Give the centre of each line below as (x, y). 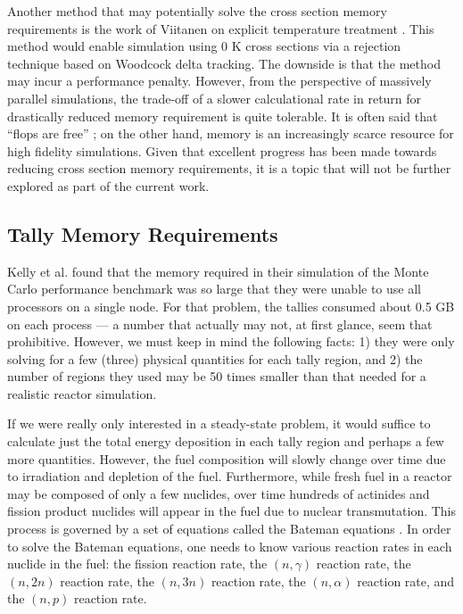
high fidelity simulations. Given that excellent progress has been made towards (222, 150)
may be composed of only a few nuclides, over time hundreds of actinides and (219, 493)
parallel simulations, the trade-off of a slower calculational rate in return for (215, 98)
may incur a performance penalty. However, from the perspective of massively (219, 81)
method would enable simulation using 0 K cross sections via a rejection (204, 46)
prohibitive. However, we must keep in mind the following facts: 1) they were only (231, 341)
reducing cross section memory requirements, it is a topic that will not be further (229, 168)
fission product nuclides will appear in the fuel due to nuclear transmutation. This (232, 511)
